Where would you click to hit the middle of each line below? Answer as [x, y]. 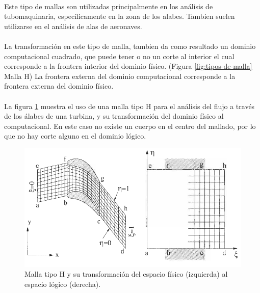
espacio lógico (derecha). [63, 284]
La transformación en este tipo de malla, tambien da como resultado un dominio [130, 46]
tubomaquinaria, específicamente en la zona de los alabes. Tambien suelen [120, 16]
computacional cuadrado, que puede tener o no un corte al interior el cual [119, 56]
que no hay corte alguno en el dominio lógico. [75, 136]
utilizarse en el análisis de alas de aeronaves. [73, 26]
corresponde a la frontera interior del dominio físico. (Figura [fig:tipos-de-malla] [128, 66]
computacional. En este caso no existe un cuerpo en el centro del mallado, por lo [130, 126]
